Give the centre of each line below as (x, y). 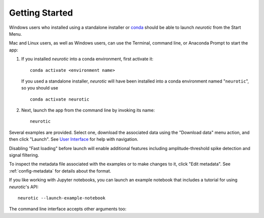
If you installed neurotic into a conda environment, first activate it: (87, 59)
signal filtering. (24, 155)
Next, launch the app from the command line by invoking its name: (88, 110)
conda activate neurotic (60, 99)
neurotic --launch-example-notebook (62, 198)
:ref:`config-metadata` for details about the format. (60, 171)
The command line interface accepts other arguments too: (68, 209)
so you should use (40, 88)
